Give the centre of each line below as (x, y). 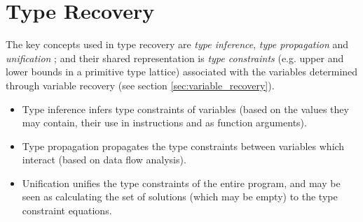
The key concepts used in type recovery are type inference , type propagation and (177, 44)
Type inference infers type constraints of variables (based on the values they (185, 109)
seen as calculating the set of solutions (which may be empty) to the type (180, 197)
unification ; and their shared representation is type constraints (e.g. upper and (175, 58)
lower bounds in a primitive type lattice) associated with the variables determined (182, 72)
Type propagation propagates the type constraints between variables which (183, 146)
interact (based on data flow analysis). (104, 160)
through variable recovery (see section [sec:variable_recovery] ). (140, 85)
